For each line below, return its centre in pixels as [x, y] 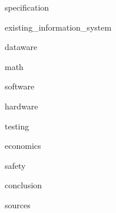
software [20, 86]
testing [17, 126]
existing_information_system [58, 27]
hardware [21, 106]
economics [23, 146]
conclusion [24, 185]
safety [15, 165]
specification [27, 7]
